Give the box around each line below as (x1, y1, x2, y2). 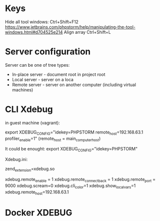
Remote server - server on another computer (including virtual (12, 82, 136, 88)
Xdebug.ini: (5, 157, 28, 162)
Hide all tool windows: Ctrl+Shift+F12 (5, 19, 79, 25)
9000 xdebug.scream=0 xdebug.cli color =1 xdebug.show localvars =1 (5, 182, 136, 190)
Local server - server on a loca (12, 76, 74, 82)
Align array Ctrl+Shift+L (63, 29, 111, 35)
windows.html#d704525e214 (5, 29, 63, 35)
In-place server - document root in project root (12, 71, 105, 77)
